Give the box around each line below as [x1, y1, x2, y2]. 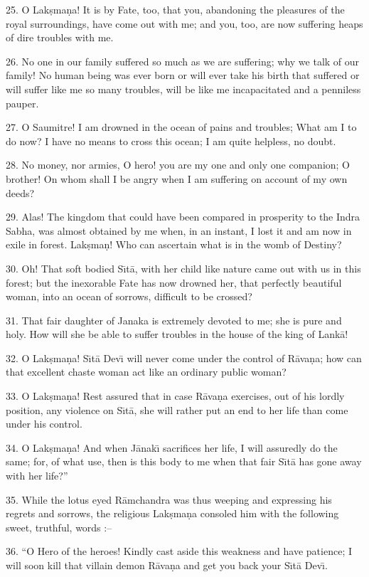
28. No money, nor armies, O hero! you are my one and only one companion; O [6, 157, 351, 172]
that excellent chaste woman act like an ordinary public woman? [6, 364, 287, 379]
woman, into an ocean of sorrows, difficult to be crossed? [6, 289, 252, 304]
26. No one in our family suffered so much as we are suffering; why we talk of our [6, 53, 360, 68]
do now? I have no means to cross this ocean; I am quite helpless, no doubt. [6, 133, 336, 148]
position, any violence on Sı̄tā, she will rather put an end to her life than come [6, 402, 348, 417]
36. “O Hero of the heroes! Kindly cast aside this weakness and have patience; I [6, 544, 352, 559]
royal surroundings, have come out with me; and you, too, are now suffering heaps [6, 16, 363, 31]
